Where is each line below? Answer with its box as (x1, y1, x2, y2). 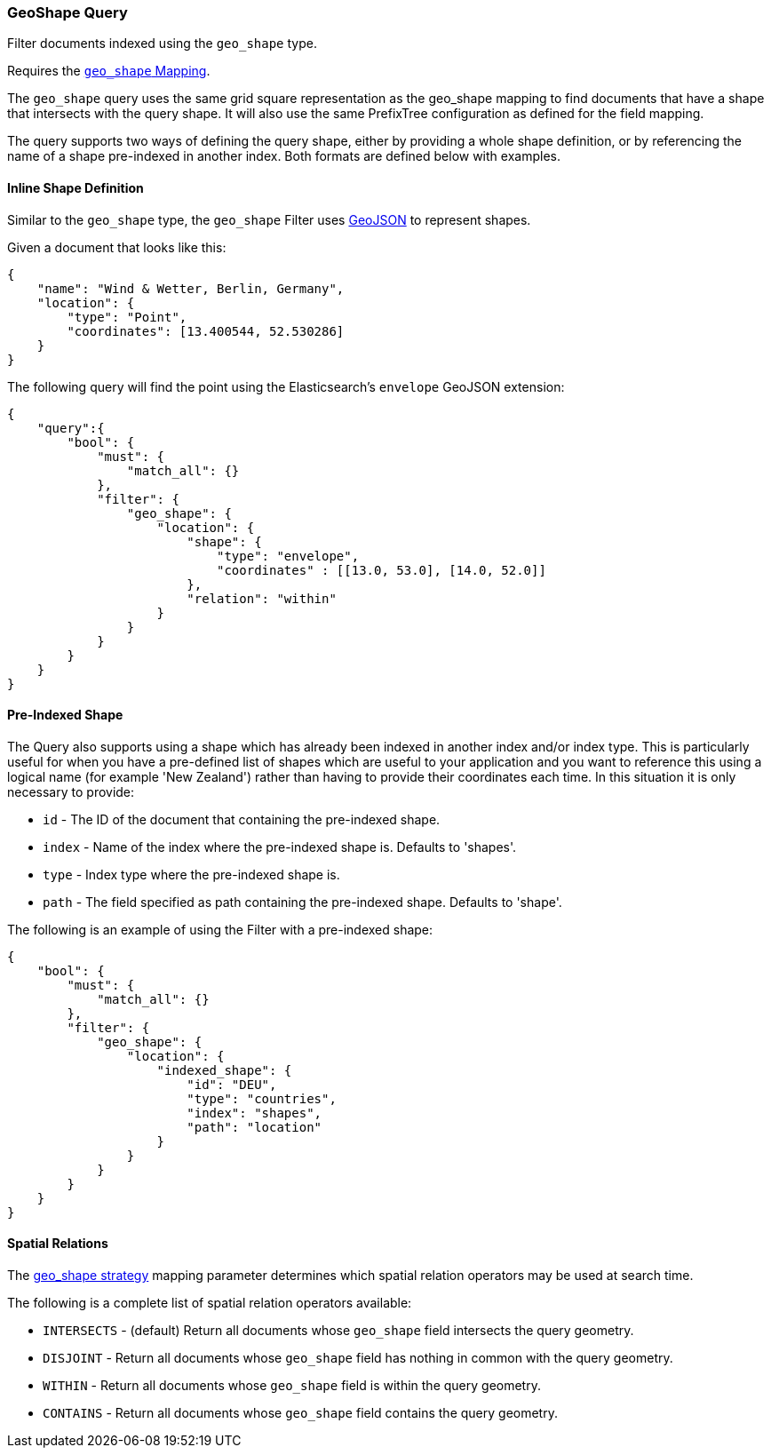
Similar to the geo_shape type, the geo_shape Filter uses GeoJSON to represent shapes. (7, 211, 531, 227)
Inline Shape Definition (7, 179, 144, 195)
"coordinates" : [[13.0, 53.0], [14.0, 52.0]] (217, 562, 546, 577)
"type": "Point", (67, 309, 187, 324)
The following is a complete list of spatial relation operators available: (7, 1295, 412, 1311)
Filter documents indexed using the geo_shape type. (7, 36, 317, 52)
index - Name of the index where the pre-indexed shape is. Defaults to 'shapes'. (43, 839, 517, 855)
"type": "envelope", (217, 548, 360, 563)
